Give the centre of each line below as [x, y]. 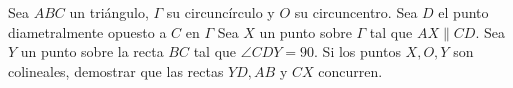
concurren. [350, 70]
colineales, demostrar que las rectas [116, 70]
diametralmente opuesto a [87, 31]
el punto [463, 12]
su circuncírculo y [220, 12]
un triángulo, [109, 12]
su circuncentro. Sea [356, 12]
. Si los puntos [357, 51]
